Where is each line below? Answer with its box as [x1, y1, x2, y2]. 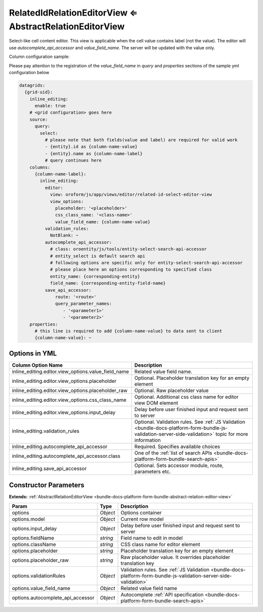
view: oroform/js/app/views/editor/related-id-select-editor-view [50, 192, 212, 197]
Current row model [120, 515, 164, 522]
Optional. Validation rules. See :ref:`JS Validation [134, 418, 245, 425]
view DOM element [134, 399, 178, 406]
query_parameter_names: [55, 301, 112, 307]
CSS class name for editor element [120, 541, 201, 548]
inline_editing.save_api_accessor [12, 465, 87, 472]
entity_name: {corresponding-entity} [50, 274, 140, 279]
